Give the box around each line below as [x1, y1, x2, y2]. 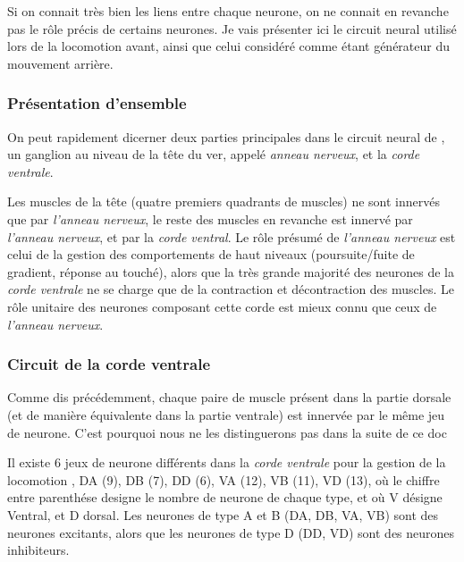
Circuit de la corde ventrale [7, 353, 211, 375]
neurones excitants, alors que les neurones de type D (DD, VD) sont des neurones [7, 523, 455, 541]
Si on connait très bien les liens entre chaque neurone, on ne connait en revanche [7, 2, 449, 20]
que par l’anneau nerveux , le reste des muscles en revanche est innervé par [7, 209, 413, 228]
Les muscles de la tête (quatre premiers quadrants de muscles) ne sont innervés [7, 192, 440, 211]
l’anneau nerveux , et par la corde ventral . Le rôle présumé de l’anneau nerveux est [7, 227, 456, 246]
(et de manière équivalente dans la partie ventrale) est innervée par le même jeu [7, 405, 445, 424]
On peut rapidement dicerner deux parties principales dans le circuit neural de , [7, 127, 445, 146]
